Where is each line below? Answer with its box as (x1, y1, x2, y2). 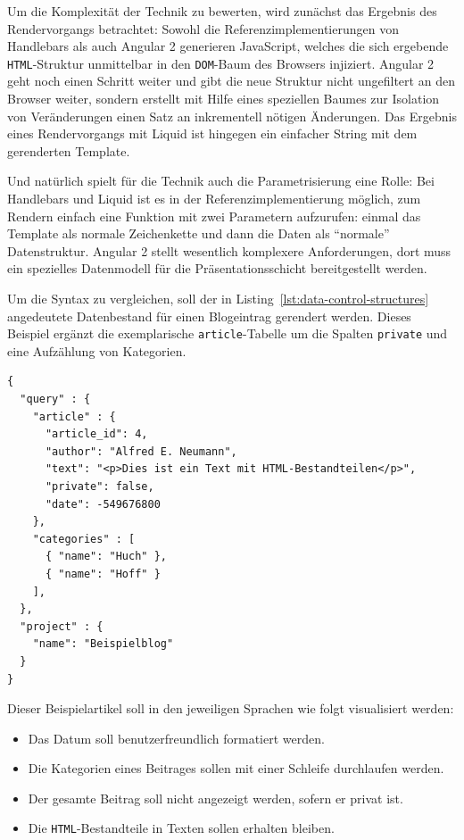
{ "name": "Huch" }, (45, 550, 167, 563)
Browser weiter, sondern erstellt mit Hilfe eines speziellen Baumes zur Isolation (7, 89, 440, 108)
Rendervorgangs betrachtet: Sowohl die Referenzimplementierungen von (7, 19, 399, 37)
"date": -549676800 (45, 497, 161, 511)
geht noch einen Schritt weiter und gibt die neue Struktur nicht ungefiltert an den (7, 71, 455, 90)
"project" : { (20, 620, 104, 633)
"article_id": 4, (45, 428, 148, 441)
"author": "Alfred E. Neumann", (45, 445, 237, 458)
